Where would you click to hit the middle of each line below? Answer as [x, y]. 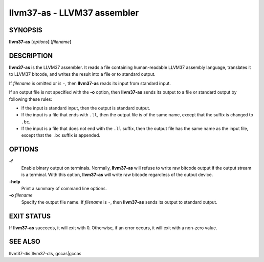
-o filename [21, 195]
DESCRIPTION [31, 55]
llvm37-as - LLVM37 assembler [74, 13]
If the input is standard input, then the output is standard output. [86, 108]
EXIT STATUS [30, 216]
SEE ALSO [25, 242]
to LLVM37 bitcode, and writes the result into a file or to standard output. [82, 74]
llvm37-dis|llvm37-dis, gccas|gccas [45, 253]
